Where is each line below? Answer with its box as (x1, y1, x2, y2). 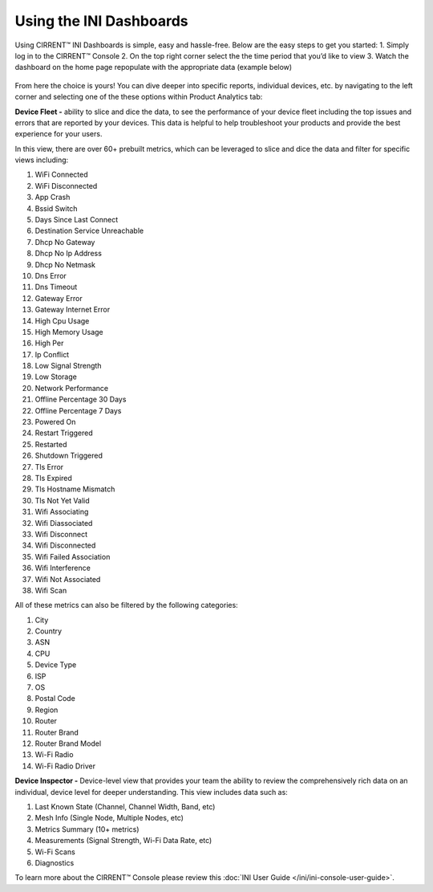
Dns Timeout (34, 282, 78, 292)
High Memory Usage (34, 327, 103, 336)
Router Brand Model (34, 739, 102, 748)
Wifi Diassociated (34, 518, 93, 527)
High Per (34, 338, 64, 348)
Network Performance (34, 383, 108, 393)
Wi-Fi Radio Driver (34, 761, 96, 771)
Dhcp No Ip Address (34, 249, 102, 259)
